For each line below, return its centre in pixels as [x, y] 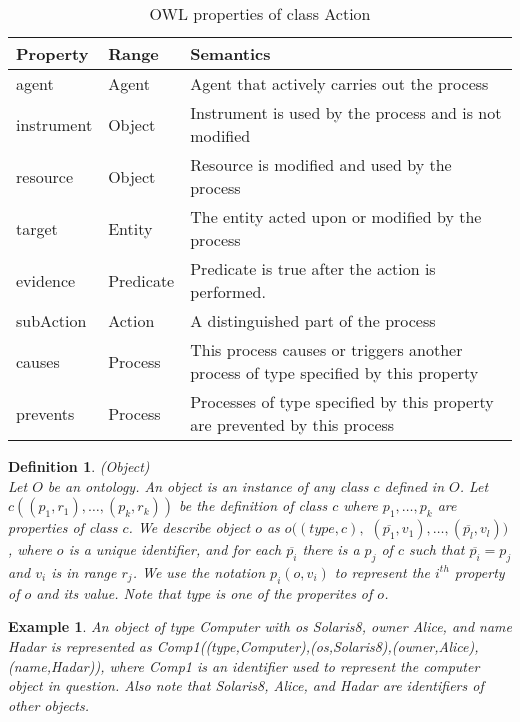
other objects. [49, 704]
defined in [414, 485]
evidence [46, 280]
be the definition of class [253, 505]
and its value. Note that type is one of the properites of [204, 592]
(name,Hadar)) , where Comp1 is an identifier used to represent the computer [244, 665]
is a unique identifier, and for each [175, 549]
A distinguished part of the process [313, 320]
